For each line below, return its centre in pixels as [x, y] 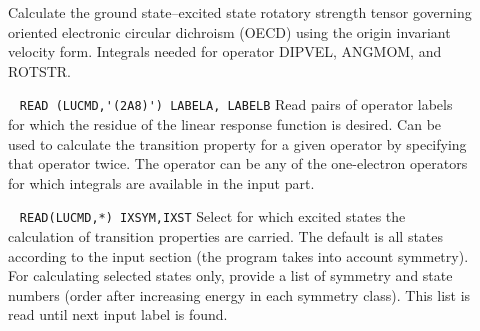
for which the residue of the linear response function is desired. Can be [225, 124]
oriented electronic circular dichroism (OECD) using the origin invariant [229, 31]
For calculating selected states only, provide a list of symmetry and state [230, 275]
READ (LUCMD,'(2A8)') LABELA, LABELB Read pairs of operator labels [236, 104]
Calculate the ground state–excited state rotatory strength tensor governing [240, 12]
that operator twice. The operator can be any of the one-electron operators [238, 163]
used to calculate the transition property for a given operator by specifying [237, 143]
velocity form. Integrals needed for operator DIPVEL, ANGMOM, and [225, 51]
